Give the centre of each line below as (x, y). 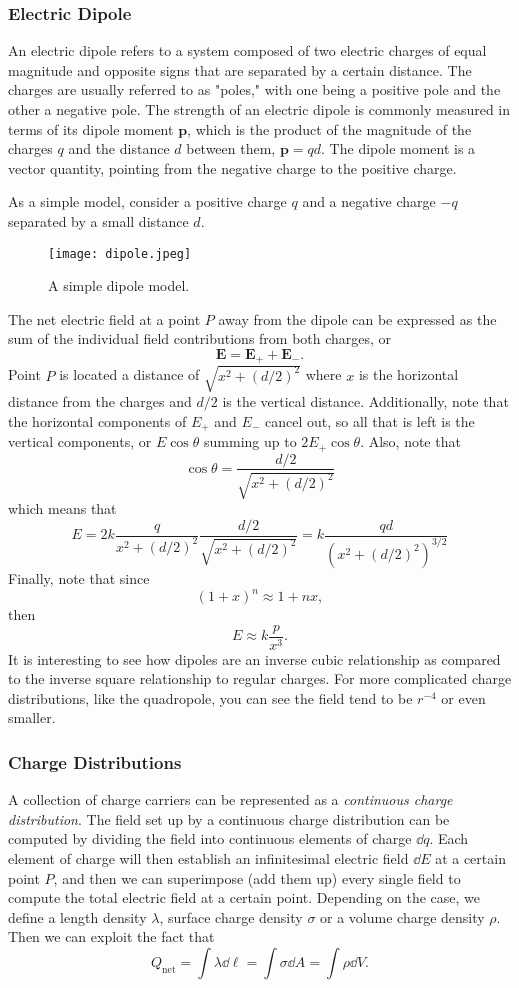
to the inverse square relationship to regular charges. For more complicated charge (260, 678)
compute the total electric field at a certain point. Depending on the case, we (244, 897)
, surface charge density (231, 916)
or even (463, 697)
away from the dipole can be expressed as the (357, 318)
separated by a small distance (98, 220)
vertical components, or (80, 441)
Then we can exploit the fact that (111, 936)
